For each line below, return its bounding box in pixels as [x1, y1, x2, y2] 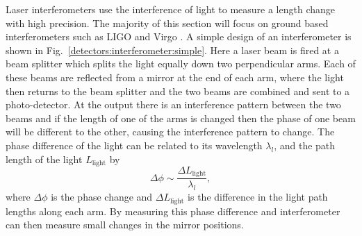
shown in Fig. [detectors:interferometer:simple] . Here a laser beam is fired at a [6, 42, 339, 57]
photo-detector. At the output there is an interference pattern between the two [6, 97, 341, 112]
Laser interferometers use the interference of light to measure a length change [6, 2, 335, 16]
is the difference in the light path [188, 189, 328, 204]
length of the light [6, 151, 83, 166]
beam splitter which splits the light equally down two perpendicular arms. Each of [6, 56, 356, 71]
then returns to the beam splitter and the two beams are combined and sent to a [6, 83, 350, 98]
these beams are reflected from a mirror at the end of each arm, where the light [6, 69, 344, 84]
